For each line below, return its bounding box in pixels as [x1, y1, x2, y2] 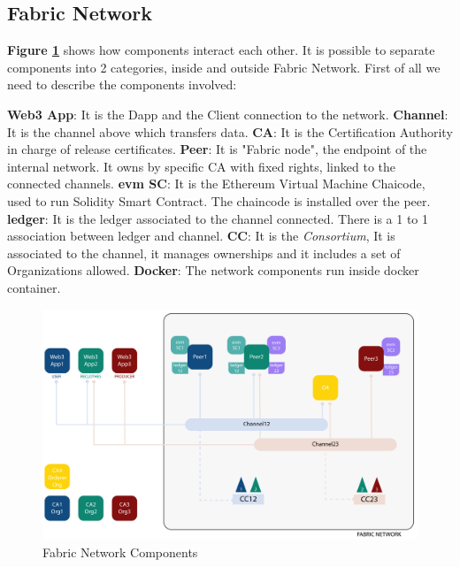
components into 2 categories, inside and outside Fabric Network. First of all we [7, 57, 441, 76]
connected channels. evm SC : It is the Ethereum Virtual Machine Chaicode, [7, 174, 425, 193]
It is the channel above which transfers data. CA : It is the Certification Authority [7, 122, 453, 141]
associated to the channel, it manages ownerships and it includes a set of [7, 243, 401, 262]
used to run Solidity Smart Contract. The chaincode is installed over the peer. [7, 191, 431, 210]
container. [7, 278, 61, 296]
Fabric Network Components [42, 542, 198, 561]
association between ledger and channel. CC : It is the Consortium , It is [7, 226, 395, 245]
